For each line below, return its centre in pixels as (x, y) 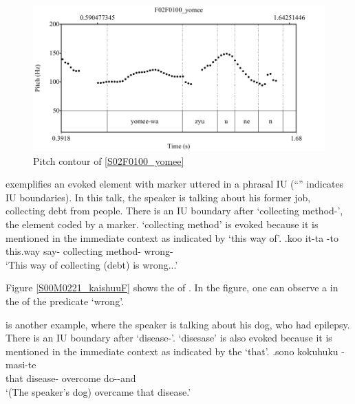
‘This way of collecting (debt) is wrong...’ (92, 264)
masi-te (21, 364)
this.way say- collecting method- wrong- (89, 251)
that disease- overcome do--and (71, 378)
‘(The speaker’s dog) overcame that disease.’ (98, 391)
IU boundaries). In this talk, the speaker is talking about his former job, (158, 197)
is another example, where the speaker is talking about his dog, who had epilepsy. (178, 324)
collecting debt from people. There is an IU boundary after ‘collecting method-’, (174, 211)
